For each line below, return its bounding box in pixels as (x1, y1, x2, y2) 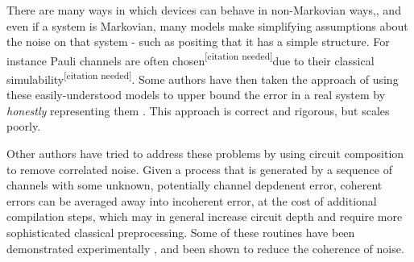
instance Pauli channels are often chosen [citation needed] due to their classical (6, 49, 375, 69)
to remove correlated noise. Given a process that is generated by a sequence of (6, 160, 392, 177)
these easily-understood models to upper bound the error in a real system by (6, 86, 386, 103)
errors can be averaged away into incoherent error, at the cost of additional (6, 192, 377, 209)
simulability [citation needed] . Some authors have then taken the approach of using (6, 69, 399, 87)
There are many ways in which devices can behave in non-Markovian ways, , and (6, 2, 401, 18)
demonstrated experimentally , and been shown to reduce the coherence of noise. (6, 239, 404, 256)
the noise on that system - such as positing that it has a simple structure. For (6, 33, 390, 50)
